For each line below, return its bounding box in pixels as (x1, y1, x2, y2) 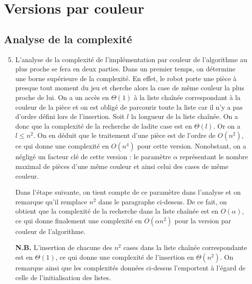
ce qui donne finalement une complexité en (15, 215, 142, 225)
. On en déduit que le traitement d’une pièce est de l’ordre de (33, 130, 216, 140)
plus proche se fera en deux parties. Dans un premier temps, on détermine (15, 64, 236, 74)
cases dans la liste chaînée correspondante (123, 242, 247, 252)
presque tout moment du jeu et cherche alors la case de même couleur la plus (15, 83, 244, 93)
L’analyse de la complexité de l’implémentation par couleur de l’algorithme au (15, 54, 248, 64)
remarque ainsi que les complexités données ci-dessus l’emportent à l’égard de (15, 263, 246, 273)
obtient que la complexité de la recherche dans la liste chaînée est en (15, 206, 219, 216)
